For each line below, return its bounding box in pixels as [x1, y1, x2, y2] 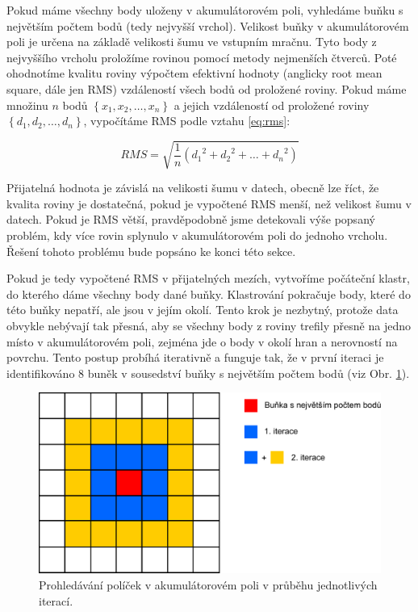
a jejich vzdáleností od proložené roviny [173, 96, 370, 113]
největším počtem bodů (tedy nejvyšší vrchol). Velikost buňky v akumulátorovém [6, 17, 409, 34]
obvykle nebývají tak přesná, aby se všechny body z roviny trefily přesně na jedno [6, 317, 411, 334]
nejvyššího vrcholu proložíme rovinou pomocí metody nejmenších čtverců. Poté [6, 48, 397, 65]
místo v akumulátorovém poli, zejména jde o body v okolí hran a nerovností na [6, 333, 398, 350]
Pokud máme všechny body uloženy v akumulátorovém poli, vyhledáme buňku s [6, 2, 403, 18]
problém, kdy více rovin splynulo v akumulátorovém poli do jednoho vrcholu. [6, 227, 388, 244]
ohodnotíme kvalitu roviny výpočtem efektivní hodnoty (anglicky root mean [6, 65, 382, 82]
